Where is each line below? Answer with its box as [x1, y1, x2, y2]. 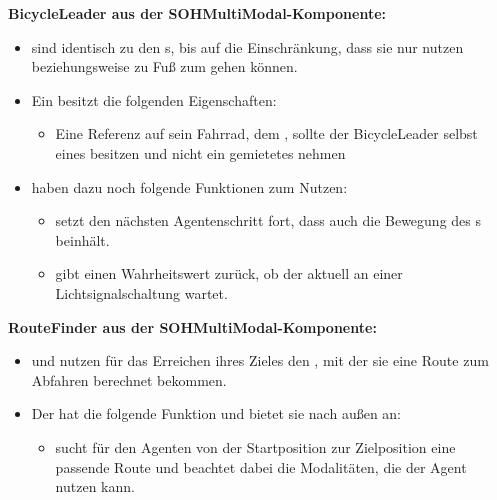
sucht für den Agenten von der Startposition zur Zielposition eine [55, 436, 456, 457]
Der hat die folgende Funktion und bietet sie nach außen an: [31, 403, 402, 424]
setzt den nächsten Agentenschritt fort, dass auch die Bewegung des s [55, 210, 482, 231]
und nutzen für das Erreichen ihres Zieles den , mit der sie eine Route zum [31, 350, 489, 371]
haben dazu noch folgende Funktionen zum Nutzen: [31, 176, 348, 197]
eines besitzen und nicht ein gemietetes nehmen [55, 142, 346, 163]
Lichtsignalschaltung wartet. [55, 282, 228, 303]
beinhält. [55, 229, 110, 250]
